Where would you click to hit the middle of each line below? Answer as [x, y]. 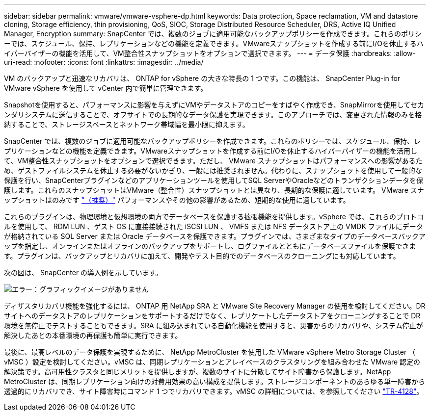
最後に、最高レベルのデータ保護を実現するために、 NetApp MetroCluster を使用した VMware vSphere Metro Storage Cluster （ [210, 352]
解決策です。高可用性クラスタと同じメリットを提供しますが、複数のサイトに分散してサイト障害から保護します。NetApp [198, 372]
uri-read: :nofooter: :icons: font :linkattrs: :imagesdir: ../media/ [104, 62]
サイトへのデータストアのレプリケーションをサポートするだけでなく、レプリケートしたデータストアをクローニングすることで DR [212, 316]
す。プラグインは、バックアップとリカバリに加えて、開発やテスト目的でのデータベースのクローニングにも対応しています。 [202, 256]
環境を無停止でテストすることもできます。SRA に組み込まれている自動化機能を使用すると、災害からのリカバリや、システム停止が [214, 325]
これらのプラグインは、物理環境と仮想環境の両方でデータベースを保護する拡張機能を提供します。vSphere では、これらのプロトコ [214, 217]
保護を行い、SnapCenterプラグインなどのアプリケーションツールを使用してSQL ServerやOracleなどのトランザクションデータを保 [214, 180]
